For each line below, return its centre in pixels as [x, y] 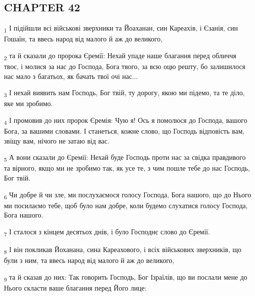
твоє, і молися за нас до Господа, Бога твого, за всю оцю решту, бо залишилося [125, 66]
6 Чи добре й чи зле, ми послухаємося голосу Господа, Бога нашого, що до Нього [127, 195]
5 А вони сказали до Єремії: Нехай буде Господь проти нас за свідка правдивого [125, 158]
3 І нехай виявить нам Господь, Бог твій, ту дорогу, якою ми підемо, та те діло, [125, 93]
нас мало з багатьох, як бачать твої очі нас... [71, 76]
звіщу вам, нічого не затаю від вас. [57, 140]
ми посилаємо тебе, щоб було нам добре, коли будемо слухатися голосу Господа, [126, 205]
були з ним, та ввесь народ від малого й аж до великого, [89, 260]
